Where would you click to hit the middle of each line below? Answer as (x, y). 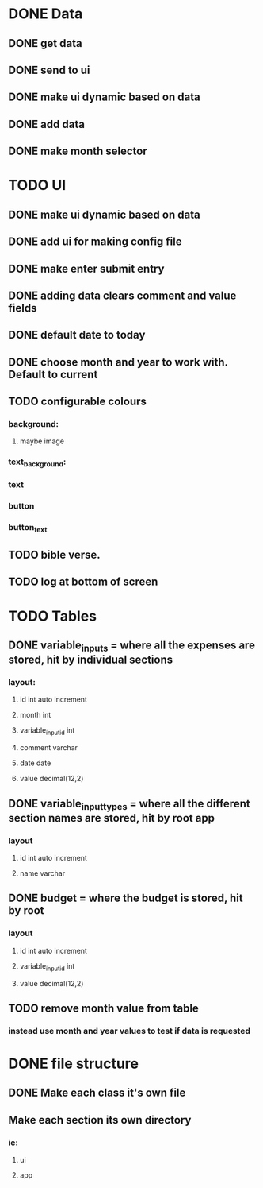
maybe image (42, 441)
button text (28, 528)
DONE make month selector (78, 151)
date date (35, 763)
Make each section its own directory (100, 1120)
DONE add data (47, 124)
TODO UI (37, 186)
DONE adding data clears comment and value (122, 295)
